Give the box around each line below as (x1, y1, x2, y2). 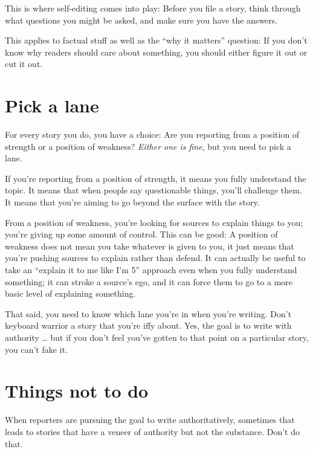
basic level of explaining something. (5, 287, 136, 300)
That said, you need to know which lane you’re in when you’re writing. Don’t (5, 307, 292, 320)
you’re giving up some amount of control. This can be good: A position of (5, 228, 278, 241)
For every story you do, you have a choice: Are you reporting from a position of (5, 128, 300, 141)
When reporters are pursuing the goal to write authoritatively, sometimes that (5, 413, 295, 426)
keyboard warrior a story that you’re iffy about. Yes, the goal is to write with (5, 319, 292, 332)
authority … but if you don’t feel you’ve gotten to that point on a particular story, (5, 331, 309, 343)
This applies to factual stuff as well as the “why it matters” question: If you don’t (5, 34, 308, 47)
